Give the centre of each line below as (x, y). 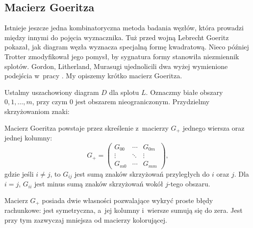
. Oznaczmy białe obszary (184, 92)
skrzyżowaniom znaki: (37, 111)
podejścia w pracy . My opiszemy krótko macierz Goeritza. (93, 76)
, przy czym (50, 102)
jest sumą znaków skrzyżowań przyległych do (142, 173)
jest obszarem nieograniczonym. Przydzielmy (142, 102)
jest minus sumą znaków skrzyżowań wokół (99, 184)
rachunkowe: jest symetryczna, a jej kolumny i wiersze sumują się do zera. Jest (124, 210)
